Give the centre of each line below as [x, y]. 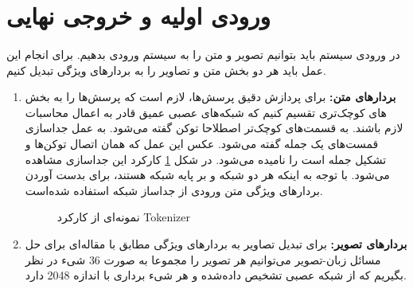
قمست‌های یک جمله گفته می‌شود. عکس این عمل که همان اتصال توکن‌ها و [202, 143]
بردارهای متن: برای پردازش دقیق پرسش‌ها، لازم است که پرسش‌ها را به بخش [210, 97]
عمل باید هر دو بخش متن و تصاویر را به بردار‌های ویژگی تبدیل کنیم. [166, 70]
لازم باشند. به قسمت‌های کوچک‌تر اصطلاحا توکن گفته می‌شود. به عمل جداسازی [214, 128]
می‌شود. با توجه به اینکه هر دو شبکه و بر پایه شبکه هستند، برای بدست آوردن [207, 175]
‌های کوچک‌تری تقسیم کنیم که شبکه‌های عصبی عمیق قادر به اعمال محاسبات [206, 112]
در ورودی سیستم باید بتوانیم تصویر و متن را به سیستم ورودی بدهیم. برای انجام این [203, 54]
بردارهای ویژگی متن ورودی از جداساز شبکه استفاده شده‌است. [174, 190]
